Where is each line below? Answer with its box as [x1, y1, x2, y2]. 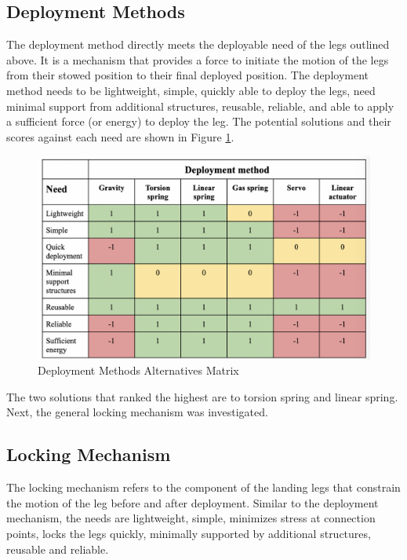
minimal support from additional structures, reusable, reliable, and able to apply [6, 97, 394, 114]
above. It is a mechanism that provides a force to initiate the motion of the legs [6, 51, 389, 68]
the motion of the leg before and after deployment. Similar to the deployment [6, 494, 379, 511]
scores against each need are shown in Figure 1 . [6, 128, 234, 145]
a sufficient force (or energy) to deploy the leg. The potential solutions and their [6, 113, 391, 130]
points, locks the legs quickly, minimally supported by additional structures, [6, 525, 371, 541]
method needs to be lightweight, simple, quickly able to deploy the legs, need [6, 82, 376, 98]
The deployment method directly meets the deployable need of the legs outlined [6, 36, 390, 53]
